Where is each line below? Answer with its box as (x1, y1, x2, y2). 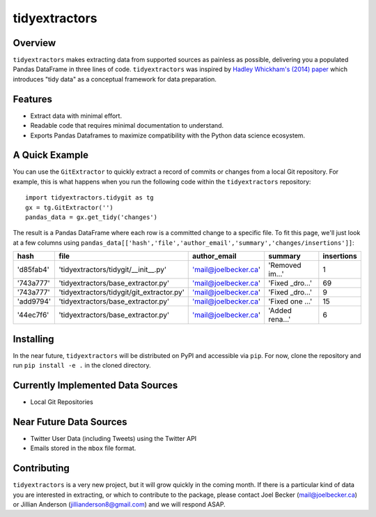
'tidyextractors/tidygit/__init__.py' (58, 265, 167, 275)
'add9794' (17, 297, 52, 306)
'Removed (268, 260, 302, 270)
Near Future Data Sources (13, 416, 128, 428)
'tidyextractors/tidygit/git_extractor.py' (58, 287, 185, 297)
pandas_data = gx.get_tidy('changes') (25, 213, 158, 221)
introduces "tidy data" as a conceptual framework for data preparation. (13, 75, 217, 83)
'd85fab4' (17, 265, 50, 275)
